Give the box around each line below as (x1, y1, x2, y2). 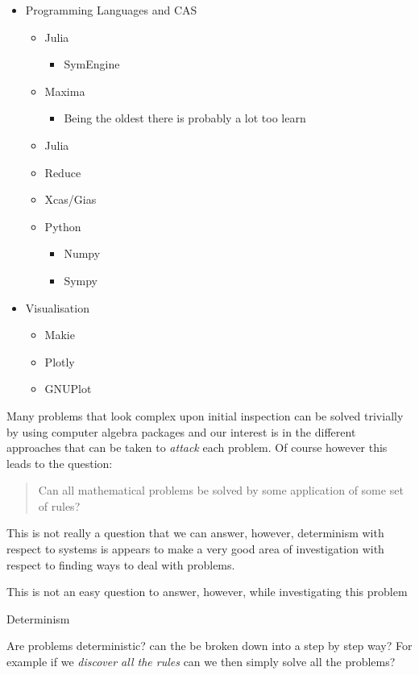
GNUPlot (44, 380, 92, 397)
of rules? (38, 497, 81, 514)
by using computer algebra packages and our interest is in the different (6, 423, 356, 440)
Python (44, 217, 81, 234)
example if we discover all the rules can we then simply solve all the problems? (6, 653, 396, 670)
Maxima (44, 82, 85, 99)
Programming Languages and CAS (25, 2, 197, 18)
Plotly (44, 353, 75, 370)
